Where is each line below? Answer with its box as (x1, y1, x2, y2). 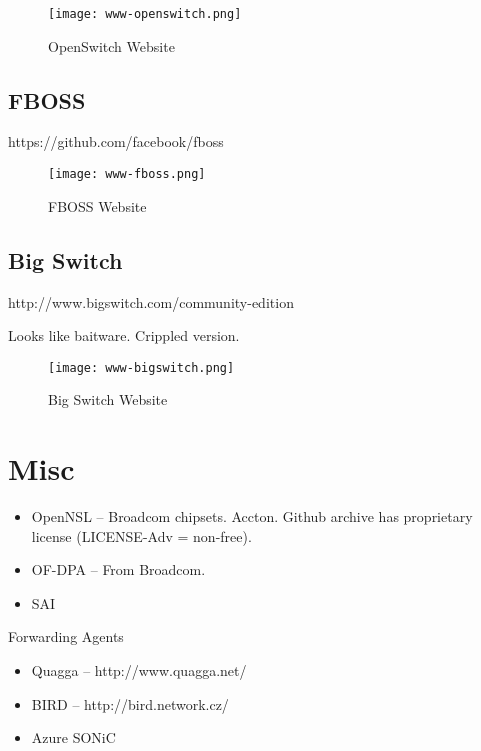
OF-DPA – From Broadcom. (31, 559, 206, 580)
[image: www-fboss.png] (48, 167, 206, 182)
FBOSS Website (48, 195, 147, 216)
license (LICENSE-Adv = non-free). (31, 525, 252, 546)
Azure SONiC (31, 727, 116, 748)
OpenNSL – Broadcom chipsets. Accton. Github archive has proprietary (31, 506, 473, 527)
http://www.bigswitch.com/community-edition (8, 291, 294, 312)
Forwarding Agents (8, 626, 124, 647)
